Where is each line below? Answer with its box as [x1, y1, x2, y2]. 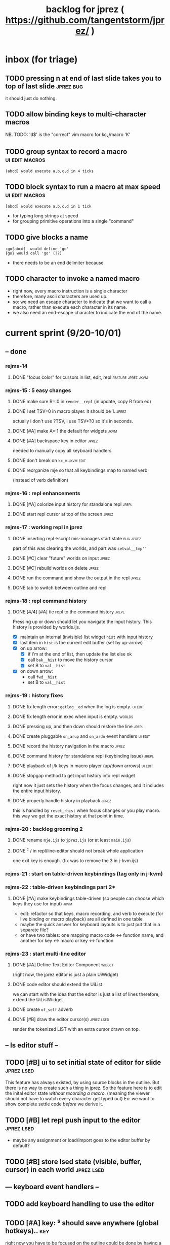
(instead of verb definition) [12, 477, 69, 483]
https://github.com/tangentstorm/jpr [5, 14, 165, 26]
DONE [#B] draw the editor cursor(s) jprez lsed [12, 1017, 110, 1023]
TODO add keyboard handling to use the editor [5, 1200, 155, 1208]
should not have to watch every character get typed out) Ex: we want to [5, 1096, 155, 1102]
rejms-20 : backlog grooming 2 [5, 825, 83, 832]
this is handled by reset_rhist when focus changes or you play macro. [12, 807, 161, 813]
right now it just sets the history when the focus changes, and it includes [12, 782, 164, 788]
